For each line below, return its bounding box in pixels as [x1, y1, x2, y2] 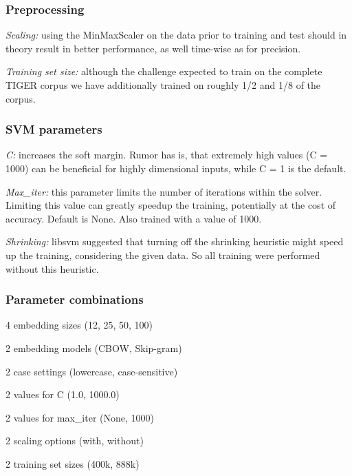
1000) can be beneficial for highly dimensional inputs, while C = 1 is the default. [5, 161, 346, 175]
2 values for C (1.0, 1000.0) [5, 387, 120, 402]
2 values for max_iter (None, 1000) [5, 410, 154, 424]
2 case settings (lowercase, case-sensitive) [5, 364, 178, 378]
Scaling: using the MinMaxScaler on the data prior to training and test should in [5, 28, 347, 42]
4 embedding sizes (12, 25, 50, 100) [5, 318, 153, 332]
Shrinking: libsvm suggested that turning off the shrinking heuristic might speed [5, 234, 344, 249]
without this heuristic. [5, 261, 99, 276]
